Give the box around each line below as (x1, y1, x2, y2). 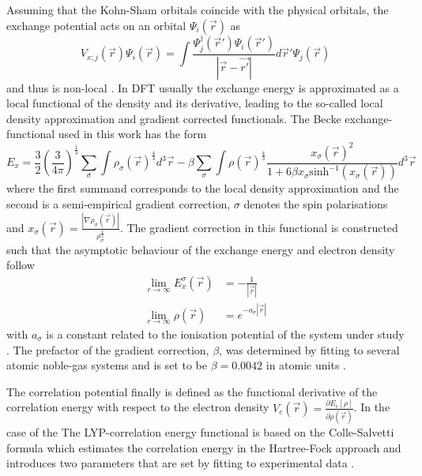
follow (6, 257, 35, 273)
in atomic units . (266, 357, 346, 373)
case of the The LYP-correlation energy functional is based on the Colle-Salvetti (6, 424, 394, 440)
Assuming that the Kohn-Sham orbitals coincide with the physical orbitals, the (6, 2, 389, 17)
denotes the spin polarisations (243, 196, 388, 212)
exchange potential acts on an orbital (6, 17, 187, 33)
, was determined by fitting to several (219, 341, 400, 358)
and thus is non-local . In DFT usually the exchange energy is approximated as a (6, 79, 399, 96)
